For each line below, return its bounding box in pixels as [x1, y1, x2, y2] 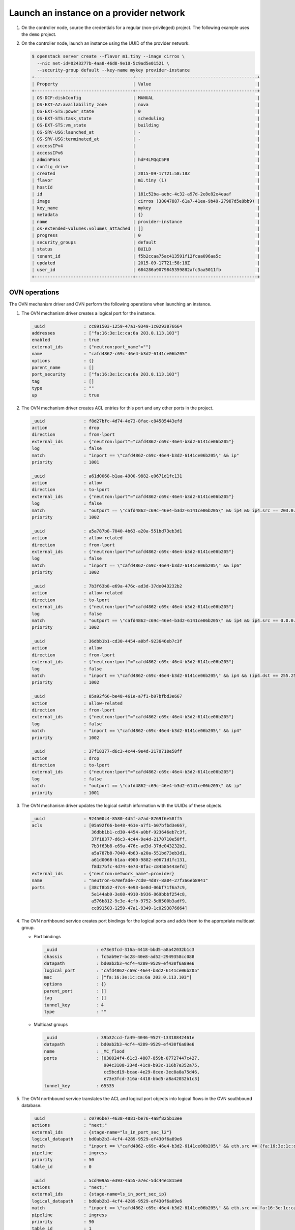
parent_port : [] [44, 988, 107, 994]
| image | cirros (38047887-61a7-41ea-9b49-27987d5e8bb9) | [31, 198, 260, 204]
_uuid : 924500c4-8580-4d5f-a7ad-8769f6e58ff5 [31, 816, 182, 821]
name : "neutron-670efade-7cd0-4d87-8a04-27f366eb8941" [31, 878, 208, 883]
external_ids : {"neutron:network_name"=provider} [31, 871, 175, 876]
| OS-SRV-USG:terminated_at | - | [31, 136, 260, 142]
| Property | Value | [31, 81, 260, 87]
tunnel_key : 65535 [44, 1083, 115, 1088]
